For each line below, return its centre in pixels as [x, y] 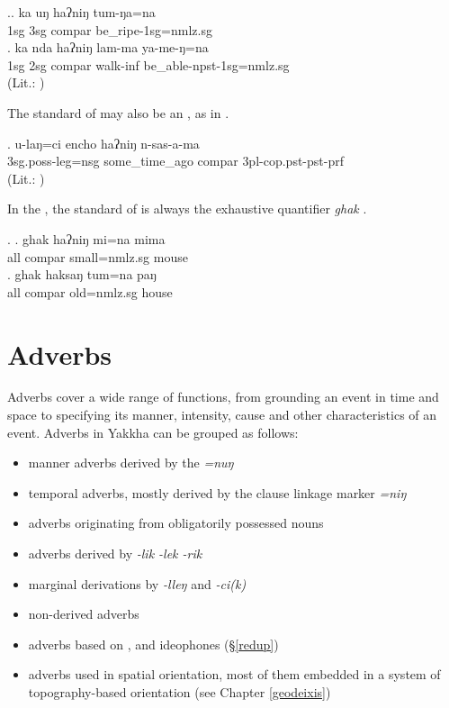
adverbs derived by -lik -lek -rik [115, 553]
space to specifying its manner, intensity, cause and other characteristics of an [222, 415]
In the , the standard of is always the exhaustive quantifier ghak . [187, 209]
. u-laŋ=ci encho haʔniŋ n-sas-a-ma [103, 143]
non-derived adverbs [84, 614]
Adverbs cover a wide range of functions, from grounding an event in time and [223, 397]
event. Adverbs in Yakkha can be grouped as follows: [153, 432]
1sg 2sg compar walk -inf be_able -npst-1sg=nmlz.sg [148, 64]
